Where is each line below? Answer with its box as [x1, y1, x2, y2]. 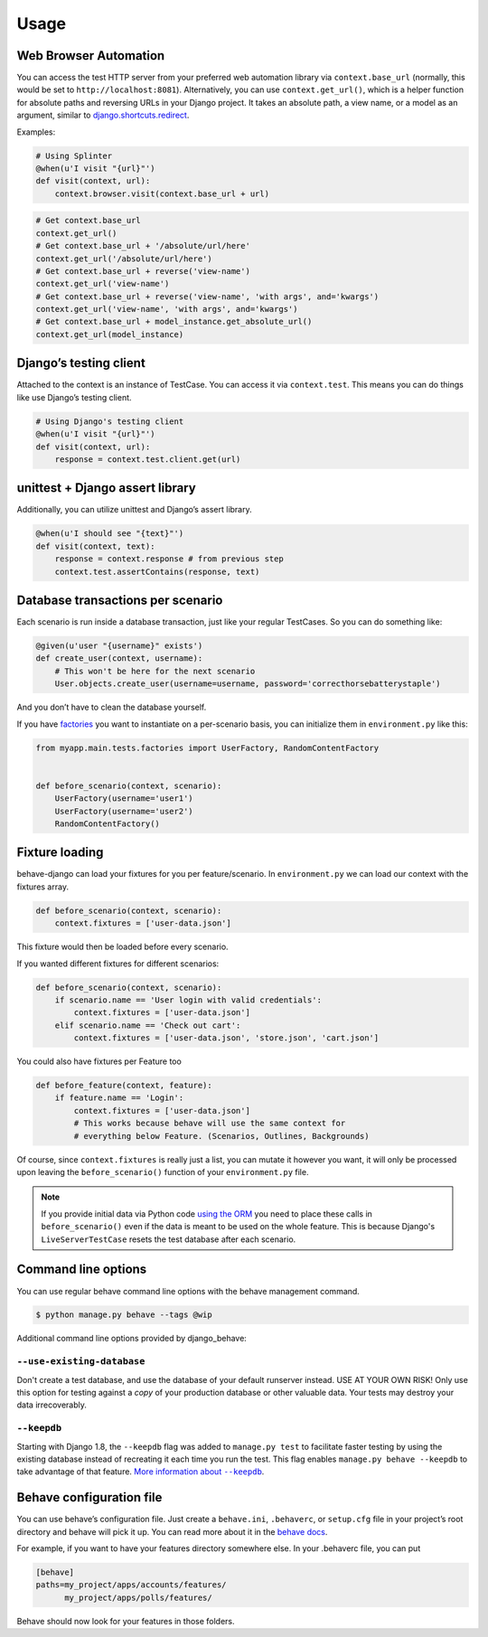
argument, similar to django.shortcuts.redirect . [16, 109, 190, 121]
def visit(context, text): [35, 541, 155, 551]
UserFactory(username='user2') [54, 805, 193, 816]
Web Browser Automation [16, 48, 165, 63]
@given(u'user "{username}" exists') [35, 641, 203, 651]
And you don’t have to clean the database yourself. [16, 701, 207, 713]
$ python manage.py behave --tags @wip [35, 1310, 212, 1320]
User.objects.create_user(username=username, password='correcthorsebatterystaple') [54, 679, 442, 689]
